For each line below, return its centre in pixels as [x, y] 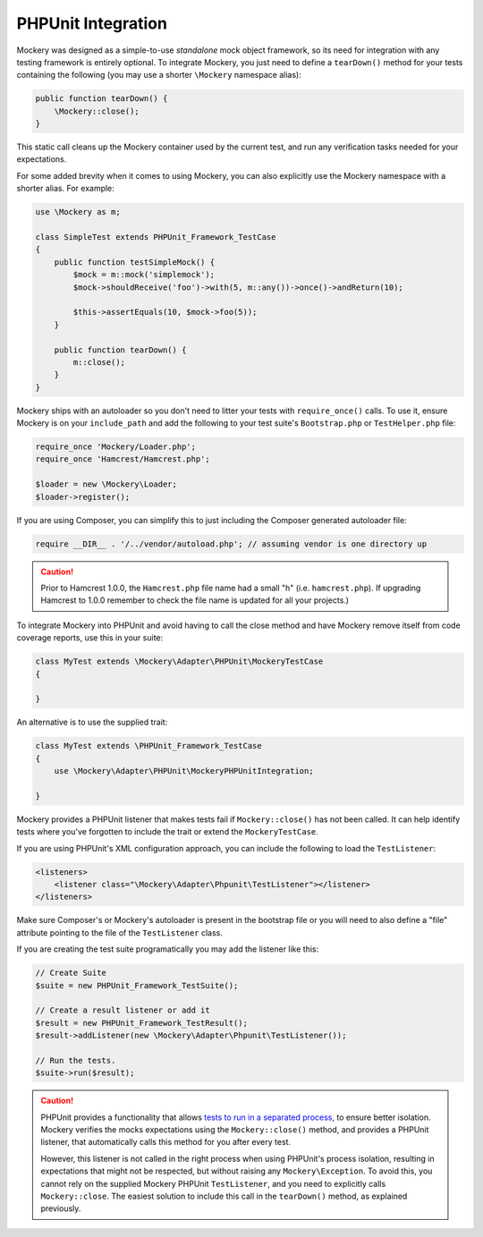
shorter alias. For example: [66, 189]
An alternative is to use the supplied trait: [92, 722]
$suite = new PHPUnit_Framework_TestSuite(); [137, 985]
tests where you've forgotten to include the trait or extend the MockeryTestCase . [168, 832]
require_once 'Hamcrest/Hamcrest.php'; [123, 459]
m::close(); [99, 362]
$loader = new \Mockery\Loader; [106, 484]
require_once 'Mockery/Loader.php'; [116, 447]
